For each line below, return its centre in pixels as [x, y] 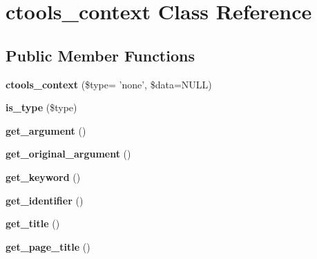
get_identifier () [45, 200]
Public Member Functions [100, 55]
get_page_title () [48, 246]
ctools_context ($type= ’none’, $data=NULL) [109, 84]
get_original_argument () [68, 154]
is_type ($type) [41, 107]
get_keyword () [43, 176]
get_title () [33, 223]
